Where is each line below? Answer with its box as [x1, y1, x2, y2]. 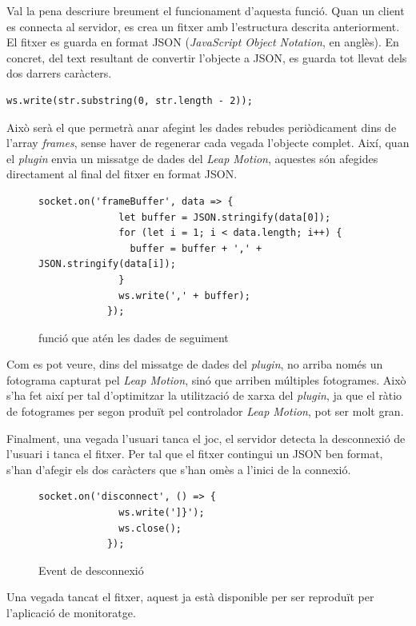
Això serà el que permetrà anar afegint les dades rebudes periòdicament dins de [6, 118, 397, 135]
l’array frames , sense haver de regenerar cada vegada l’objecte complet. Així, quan [6, 134, 410, 151]
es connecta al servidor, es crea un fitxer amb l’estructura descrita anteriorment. [6, 18, 400, 34]
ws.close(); [118, 522, 182, 534]
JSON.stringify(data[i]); [38, 258, 176, 270]
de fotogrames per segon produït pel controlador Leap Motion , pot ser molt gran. [6, 403, 404, 420]
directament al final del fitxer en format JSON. [6, 165, 238, 182]
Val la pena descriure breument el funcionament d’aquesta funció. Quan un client [6, 2, 405, 18]
